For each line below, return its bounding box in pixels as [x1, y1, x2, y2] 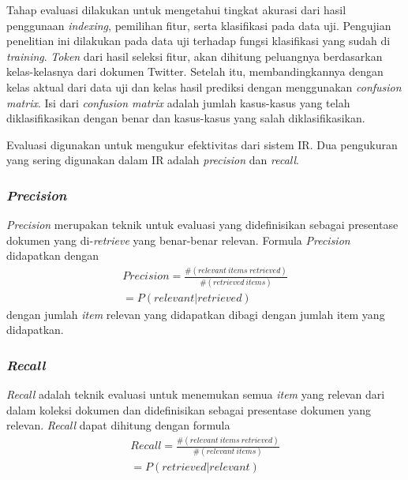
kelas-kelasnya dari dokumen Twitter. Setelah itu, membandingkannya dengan [6, 63, 384, 80]
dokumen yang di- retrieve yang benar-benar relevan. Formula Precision [6, 231, 350, 248]
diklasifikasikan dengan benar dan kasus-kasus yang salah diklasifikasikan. [6, 110, 365, 126]
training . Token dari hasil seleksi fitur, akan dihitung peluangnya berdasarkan [6, 47, 383, 64]
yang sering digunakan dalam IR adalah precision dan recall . [6, 152, 299, 168]
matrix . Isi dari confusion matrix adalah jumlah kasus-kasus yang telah [6, 94, 350, 111]
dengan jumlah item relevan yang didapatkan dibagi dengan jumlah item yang [6, 306, 385, 322]
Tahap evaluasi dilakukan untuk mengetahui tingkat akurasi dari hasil [6, 2, 346, 17]
